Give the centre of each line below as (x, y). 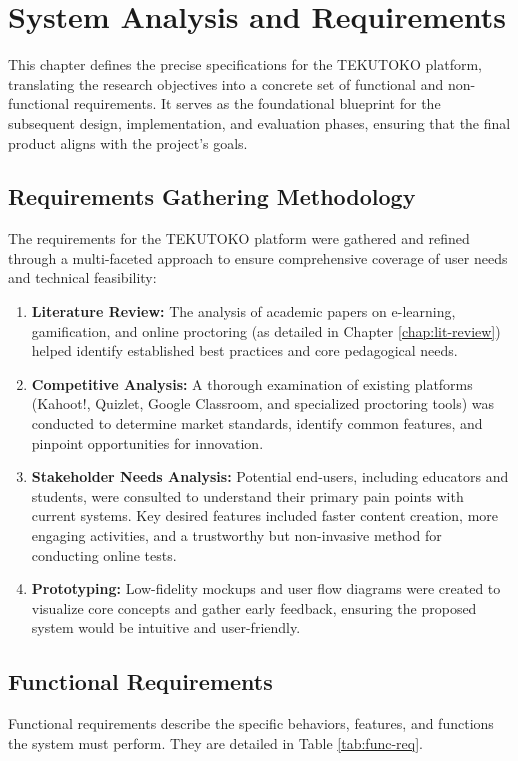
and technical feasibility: (82, 277)
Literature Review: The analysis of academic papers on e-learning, (243, 311)
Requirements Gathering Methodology (212, 196)
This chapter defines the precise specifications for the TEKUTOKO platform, (245, 64)
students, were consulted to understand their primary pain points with (247, 495)
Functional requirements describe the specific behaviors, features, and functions (251, 723)
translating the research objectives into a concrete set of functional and (226, 83)
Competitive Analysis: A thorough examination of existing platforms (252, 383)
